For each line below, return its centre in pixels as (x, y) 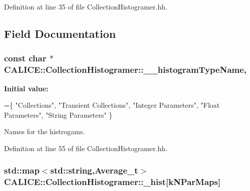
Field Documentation (60, 33)
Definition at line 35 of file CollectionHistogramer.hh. (86, 6)
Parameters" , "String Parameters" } (58, 114)
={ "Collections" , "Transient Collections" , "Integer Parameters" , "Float (112, 105)
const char (25, 58)
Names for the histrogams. (45, 131)
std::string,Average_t (94, 170)
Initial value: (26, 88)
